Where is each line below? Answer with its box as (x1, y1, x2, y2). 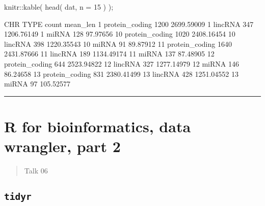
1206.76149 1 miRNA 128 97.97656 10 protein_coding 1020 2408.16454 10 (4, 28, 235, 39)
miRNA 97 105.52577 (4, 78, 71, 89)
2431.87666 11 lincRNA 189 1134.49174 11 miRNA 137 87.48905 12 (4, 48, 215, 59)
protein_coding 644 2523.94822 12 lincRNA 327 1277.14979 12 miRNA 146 (4, 58, 239, 69)
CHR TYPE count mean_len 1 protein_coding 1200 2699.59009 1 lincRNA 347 (4, 18, 254, 29)
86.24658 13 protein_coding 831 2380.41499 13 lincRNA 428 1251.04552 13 (4, 68, 239, 79)
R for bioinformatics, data (4, 115, 191, 136)
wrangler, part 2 (4, 136, 121, 157)
